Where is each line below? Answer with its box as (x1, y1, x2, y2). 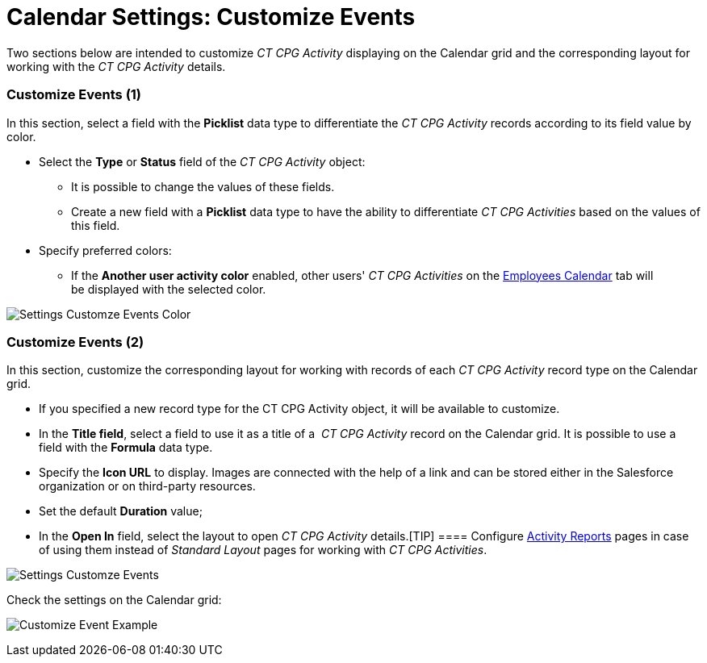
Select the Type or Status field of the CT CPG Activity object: (39, 154, 366, 169)
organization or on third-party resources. (39, 479, 256, 494)
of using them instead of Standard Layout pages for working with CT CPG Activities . (39, 543, 487, 557)
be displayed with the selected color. (71, 281, 266, 296)
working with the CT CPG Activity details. (6, 59, 226, 73)
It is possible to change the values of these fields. (71, 179, 335, 194)
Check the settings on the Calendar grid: (6, 593, 222, 607)
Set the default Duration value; (39, 504, 203, 519)
